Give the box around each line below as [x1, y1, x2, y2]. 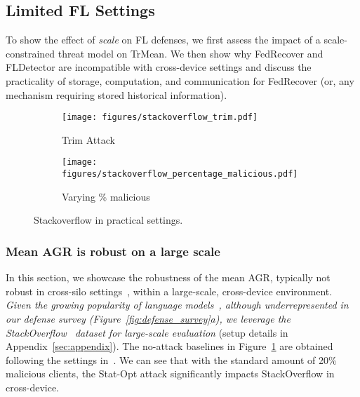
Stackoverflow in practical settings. [34, 213, 183, 227]
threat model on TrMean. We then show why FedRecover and [58, 46, 324, 60]
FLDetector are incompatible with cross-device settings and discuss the [6, 60, 312, 74]
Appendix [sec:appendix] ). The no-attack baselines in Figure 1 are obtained [6, 339, 333, 354]
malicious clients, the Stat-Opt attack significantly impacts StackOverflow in [6, 366, 335, 381]
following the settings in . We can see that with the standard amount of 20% [6, 352, 337, 367]
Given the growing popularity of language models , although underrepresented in [6, 297, 349, 312]
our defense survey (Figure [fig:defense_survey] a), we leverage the [6, 311, 291, 325]
